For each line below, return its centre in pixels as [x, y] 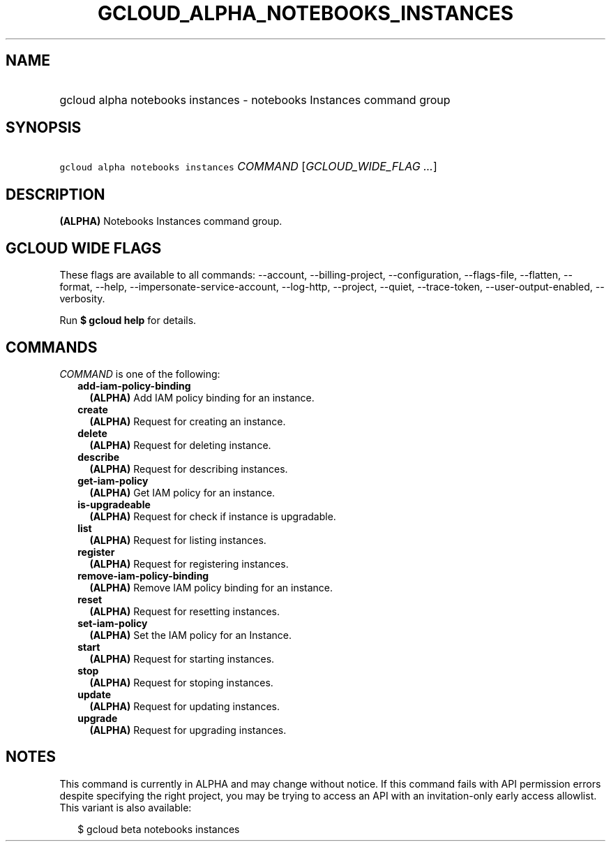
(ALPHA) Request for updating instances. [184, 706]
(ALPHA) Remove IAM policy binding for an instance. [211, 587]
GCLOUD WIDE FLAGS [84, 248]
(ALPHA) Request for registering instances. [189, 564]
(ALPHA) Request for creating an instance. [188, 421]
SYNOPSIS [44, 128]
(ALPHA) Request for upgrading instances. [188, 730]
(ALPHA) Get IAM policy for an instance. [182, 492]
